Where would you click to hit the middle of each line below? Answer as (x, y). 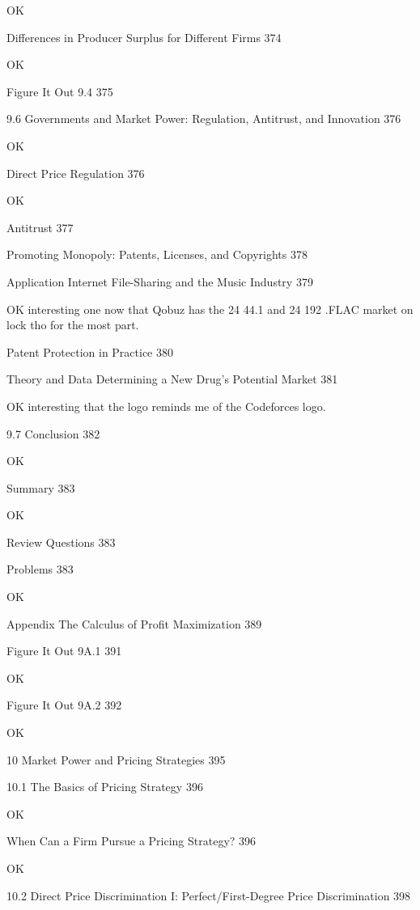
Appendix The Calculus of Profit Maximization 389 (134, 623)
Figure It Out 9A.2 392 (64, 705)
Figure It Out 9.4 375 (60, 91)
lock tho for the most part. (73, 325)
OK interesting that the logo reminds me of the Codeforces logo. (166, 406)
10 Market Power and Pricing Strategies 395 (116, 759)
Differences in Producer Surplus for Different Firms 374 (144, 37)
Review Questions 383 (61, 542)
